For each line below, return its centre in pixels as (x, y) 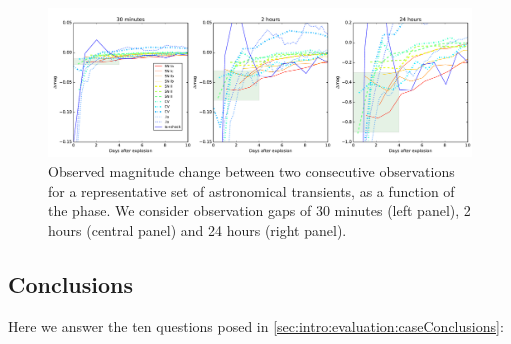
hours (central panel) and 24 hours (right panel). (197, 229)
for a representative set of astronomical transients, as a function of (251, 190)
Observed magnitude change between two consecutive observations (251, 171)
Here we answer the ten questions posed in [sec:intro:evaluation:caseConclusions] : (256, 325)
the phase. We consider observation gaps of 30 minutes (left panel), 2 (259, 210)
